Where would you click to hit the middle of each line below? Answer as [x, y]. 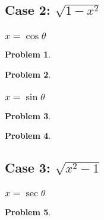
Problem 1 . [28, 54]
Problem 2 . [28, 74]
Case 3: [28, 168]
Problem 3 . [28, 115]
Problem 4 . [28, 135]
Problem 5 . [28, 211]
